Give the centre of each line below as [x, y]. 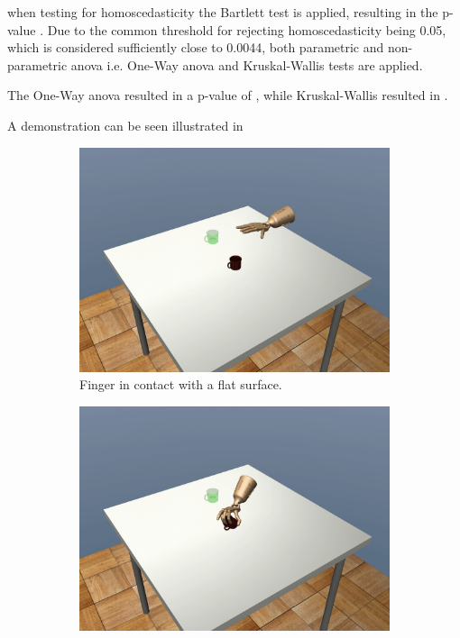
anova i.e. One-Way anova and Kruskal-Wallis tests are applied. [247, 64]
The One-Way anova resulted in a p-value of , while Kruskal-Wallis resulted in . [228, 95]
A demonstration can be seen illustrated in [125, 125]
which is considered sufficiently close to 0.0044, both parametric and [196, 47]
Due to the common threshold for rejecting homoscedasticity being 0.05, [247, 29]
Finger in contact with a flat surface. [181, 384]
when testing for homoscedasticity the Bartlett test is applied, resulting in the [223, 12]
